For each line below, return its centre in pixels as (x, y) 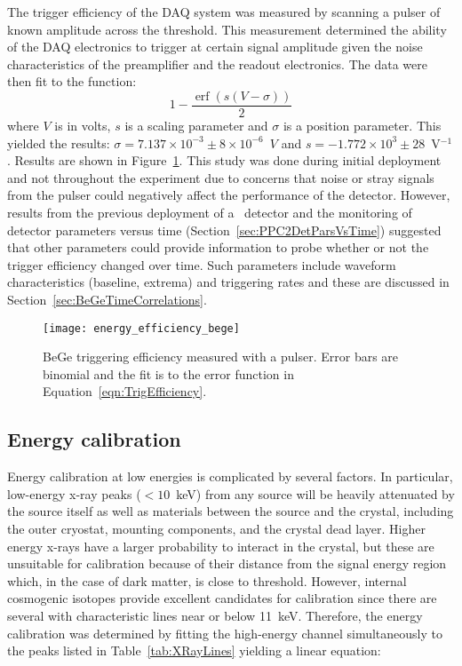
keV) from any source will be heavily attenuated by (315, 493)
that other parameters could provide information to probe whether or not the (218, 247)
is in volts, (83, 126)
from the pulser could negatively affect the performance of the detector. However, (229, 195)
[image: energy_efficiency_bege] (141, 328)
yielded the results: (59, 143)
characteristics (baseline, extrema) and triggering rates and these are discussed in (228, 282)
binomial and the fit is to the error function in (168, 373)
